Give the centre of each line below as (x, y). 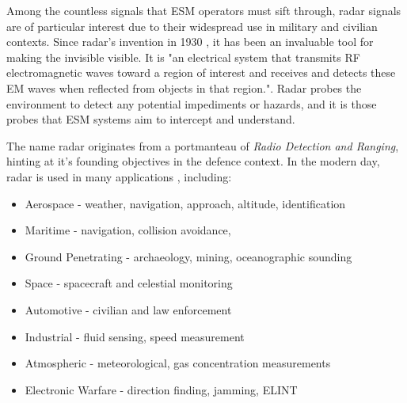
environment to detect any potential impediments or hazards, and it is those (192, 103)
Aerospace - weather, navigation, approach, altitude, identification (185, 203)
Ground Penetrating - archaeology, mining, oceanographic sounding (188, 256)
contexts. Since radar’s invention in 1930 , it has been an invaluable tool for (190, 42)
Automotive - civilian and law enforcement (128, 309)
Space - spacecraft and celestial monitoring (129, 283)
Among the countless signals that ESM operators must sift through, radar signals (204, 10)
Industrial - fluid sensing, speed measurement (135, 336)
